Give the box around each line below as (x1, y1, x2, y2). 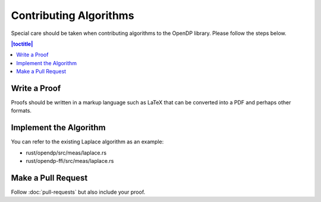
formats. (11, 107, 32, 114)
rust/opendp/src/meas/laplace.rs (26, 149, 107, 156)
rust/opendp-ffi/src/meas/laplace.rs (26, 158, 114, 165)
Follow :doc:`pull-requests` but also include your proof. (11, 188, 146, 195)
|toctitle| (11, 40, 33, 47)
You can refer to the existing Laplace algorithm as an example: (11, 138, 164, 145)
